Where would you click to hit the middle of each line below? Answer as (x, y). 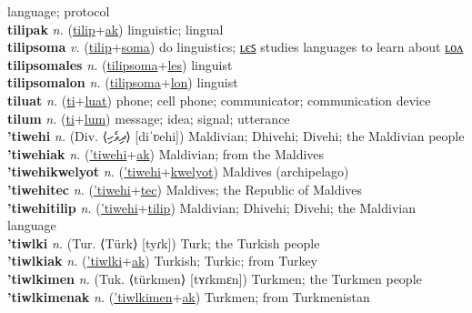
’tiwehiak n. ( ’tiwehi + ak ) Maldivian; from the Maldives (166, 153)
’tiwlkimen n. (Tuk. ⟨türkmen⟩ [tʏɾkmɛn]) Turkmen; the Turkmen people (215, 278)
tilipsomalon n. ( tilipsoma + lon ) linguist (123, 82)
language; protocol (59, 11)
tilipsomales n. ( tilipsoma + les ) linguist (120, 64)
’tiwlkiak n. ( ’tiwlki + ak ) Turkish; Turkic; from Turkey (163, 261)
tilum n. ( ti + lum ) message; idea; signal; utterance (149, 118)
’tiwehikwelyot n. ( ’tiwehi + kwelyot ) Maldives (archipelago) (178, 172)
